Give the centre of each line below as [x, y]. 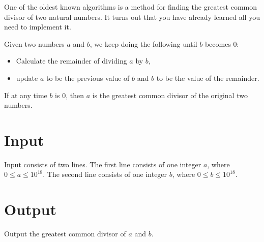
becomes [218, 43]
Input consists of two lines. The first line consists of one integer [103, 164]
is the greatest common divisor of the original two [170, 95]
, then [75, 95]
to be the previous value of [88, 78]
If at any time [26, 95]
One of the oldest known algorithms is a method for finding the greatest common [131, 7]
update [27, 78]
